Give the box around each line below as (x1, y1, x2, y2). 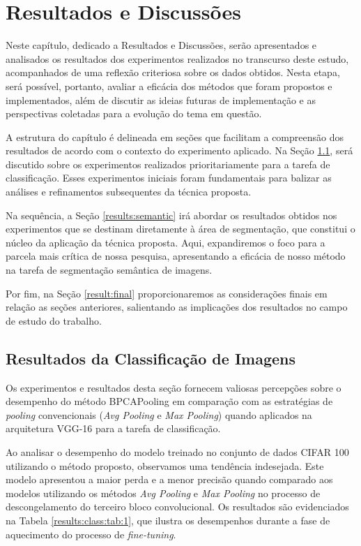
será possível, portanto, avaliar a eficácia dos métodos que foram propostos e (6, 78, 332, 93)
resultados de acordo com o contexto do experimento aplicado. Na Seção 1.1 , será (6, 143, 353, 158)
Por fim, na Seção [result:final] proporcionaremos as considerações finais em (6, 286, 328, 300)
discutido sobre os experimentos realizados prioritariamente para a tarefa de (6, 156, 330, 171)
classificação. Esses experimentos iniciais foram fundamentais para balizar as (6, 170, 332, 185)
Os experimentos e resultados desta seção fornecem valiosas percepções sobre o (6, 380, 341, 394)
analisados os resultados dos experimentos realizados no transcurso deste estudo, (6, 51, 349, 66)
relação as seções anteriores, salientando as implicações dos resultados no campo (6, 300, 348, 314)
